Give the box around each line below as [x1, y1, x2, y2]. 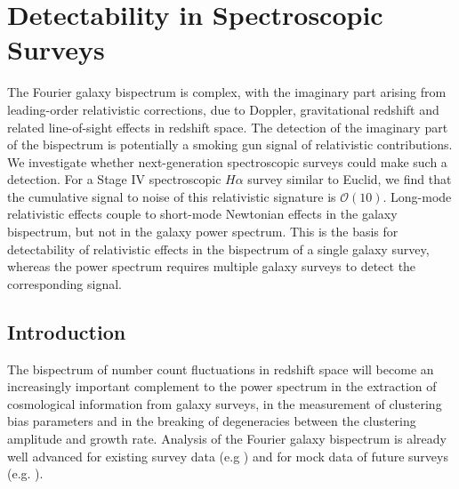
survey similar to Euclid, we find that [247, 170, 452, 188]
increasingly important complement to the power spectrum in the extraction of [7, 377, 437, 396]
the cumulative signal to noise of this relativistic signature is [7, 187, 336, 205]
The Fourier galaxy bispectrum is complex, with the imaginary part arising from [7, 83, 447, 101]
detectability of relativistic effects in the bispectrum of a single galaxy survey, [7, 239, 430, 258]
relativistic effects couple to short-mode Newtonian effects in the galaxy [7, 204, 398, 223]
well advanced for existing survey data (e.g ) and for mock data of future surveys [7, 446, 448, 465]
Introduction [7, 317, 126, 345]
